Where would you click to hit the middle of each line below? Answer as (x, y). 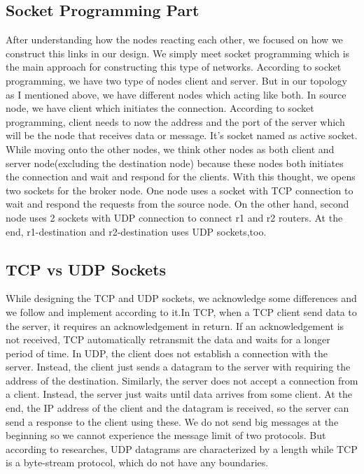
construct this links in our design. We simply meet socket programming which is (178, 53)
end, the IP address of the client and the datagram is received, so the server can (177, 408)
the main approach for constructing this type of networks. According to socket (174, 67)
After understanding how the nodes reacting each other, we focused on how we (174, 39)
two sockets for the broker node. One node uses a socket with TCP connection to (180, 190)
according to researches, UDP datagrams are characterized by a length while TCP (182, 448)
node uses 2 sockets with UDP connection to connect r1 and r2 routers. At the (174, 217)
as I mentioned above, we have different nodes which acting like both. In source (176, 94)
